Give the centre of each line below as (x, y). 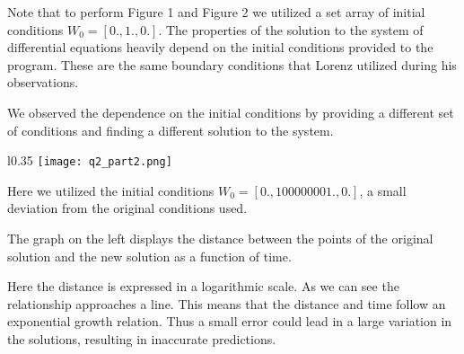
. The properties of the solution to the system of (291, 29)
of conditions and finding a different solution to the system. (171, 130)
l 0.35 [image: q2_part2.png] (90, 160)
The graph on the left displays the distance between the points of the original (220, 238)
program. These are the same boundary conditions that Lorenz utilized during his (232, 64)
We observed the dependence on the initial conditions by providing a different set (231, 112)
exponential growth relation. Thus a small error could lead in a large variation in (230, 321)
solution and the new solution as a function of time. (149, 256)
